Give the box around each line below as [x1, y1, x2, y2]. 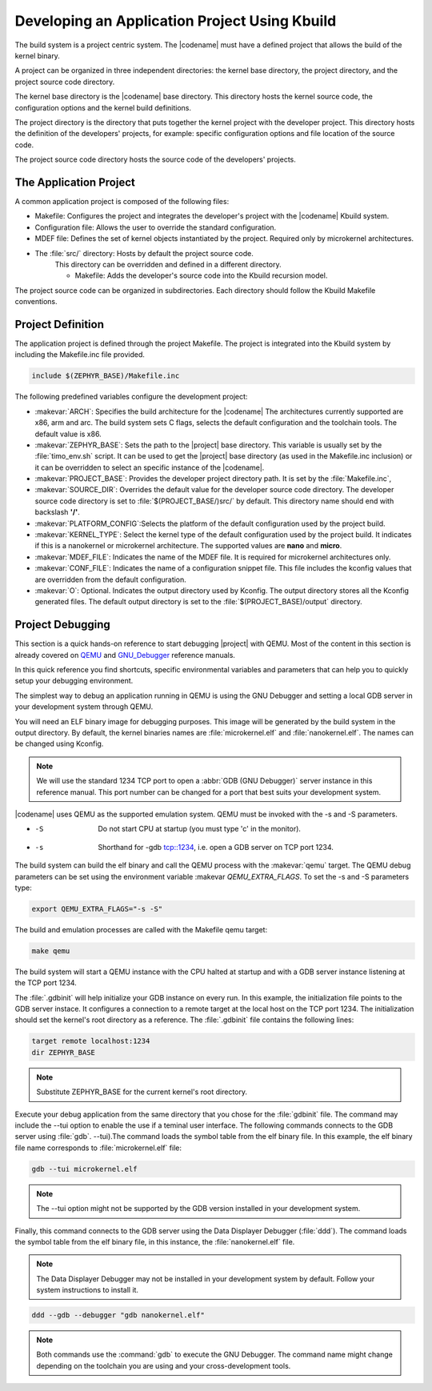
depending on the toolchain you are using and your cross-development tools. [36, 1361, 291, 1370]
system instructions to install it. [36, 1285, 139, 1295]
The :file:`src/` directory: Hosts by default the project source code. [34, 248, 254, 258]
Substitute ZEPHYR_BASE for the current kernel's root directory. [36, 1087, 248, 1096]
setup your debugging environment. [14, 676, 134, 686]
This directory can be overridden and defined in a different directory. [54, 259, 282, 269]
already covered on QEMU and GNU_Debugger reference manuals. [14, 650, 236, 659]
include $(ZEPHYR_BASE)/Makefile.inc [31, 371, 180, 380]
